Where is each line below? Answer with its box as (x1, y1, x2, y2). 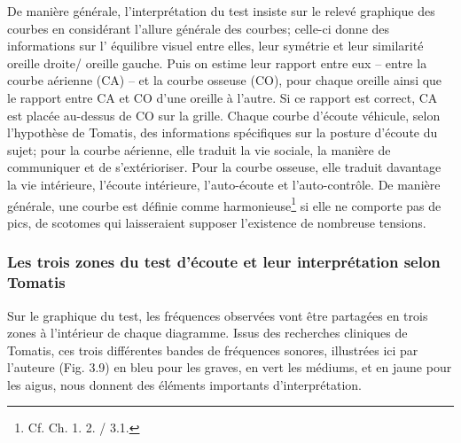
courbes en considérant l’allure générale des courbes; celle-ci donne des (7, 19, 390, 37)
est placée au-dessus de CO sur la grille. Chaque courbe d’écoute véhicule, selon (7, 105, 441, 124)
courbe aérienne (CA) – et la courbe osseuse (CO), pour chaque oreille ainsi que (7, 71, 442, 89)
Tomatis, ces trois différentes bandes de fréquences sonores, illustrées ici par (7, 340, 418, 359)
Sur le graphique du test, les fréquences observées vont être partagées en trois (7, 306, 428, 324)
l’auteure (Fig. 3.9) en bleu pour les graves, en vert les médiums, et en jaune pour (7, 358, 452, 377)
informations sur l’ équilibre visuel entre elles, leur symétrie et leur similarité (7, 36, 424, 55)
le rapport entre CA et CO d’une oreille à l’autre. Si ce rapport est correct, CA (7, 88, 438, 106)
